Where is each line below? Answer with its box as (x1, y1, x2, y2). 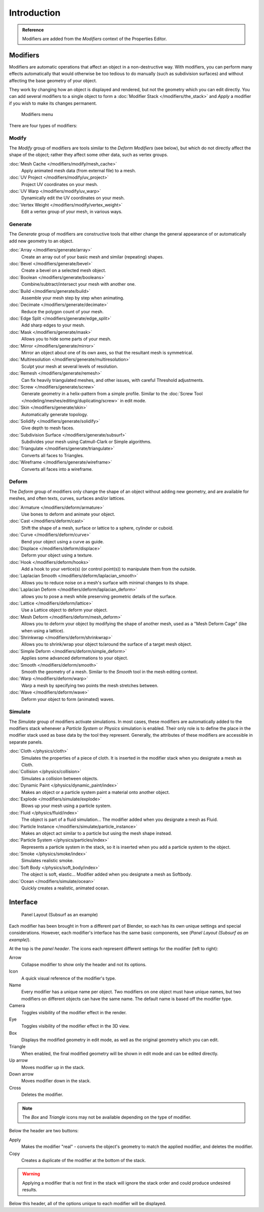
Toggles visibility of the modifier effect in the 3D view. (21, 1023, 130, 1029)
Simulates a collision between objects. (21, 775, 99, 781)
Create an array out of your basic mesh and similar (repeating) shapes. (21, 254, 164, 259)
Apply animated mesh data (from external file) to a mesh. (21, 167, 136, 173)
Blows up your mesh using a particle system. (21, 803, 112, 809)
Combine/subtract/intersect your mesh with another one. (21, 281, 136, 287)
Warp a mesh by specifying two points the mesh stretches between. (21, 682, 159, 688)
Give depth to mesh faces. (21, 425, 74, 431)
